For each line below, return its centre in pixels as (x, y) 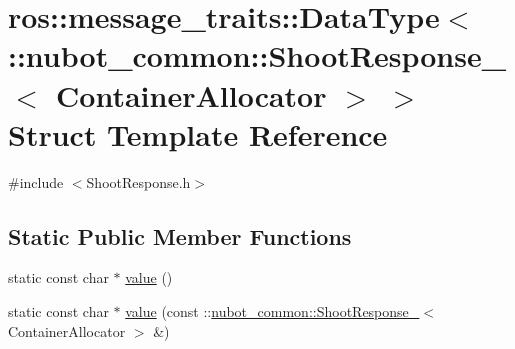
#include (36, 181)
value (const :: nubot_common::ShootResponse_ (272, 311)
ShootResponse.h (138, 181)
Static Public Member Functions (180, 235)
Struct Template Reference (198, 133)
